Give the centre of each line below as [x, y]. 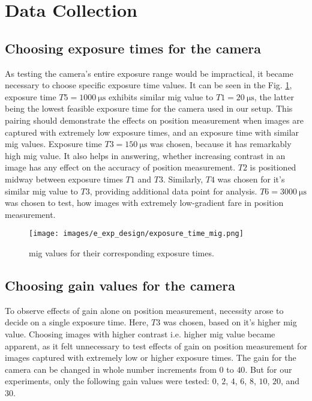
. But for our [268, 369]
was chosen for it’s [251, 179]
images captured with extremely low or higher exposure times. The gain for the [151, 357]
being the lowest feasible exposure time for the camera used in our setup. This [149, 108]
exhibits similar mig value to [161, 96]
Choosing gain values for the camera [120, 285]
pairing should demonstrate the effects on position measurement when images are [154, 120]
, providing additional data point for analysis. [173, 191]
